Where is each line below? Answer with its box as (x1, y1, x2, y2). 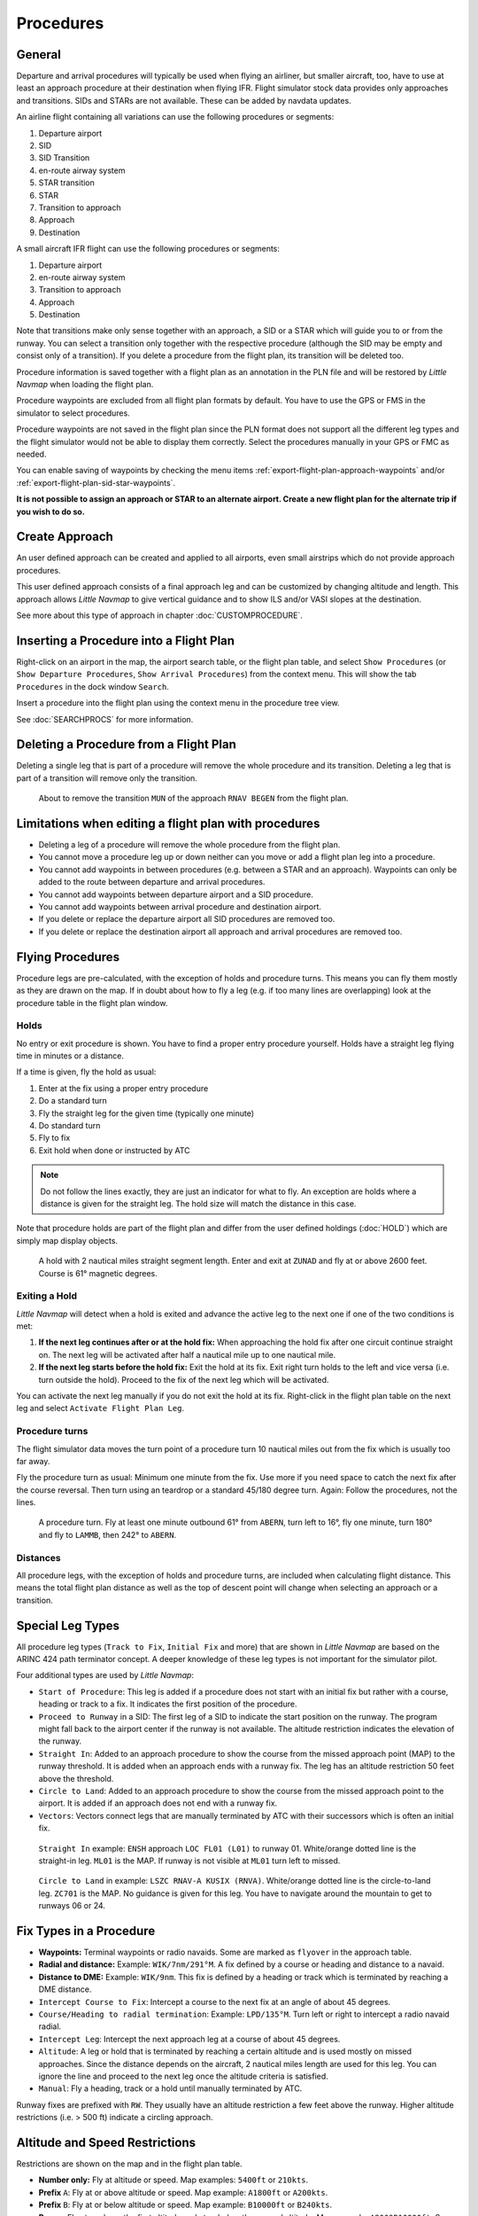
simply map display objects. (16, 1235, 119, 1245)
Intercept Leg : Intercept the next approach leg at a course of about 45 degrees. (38, 2033, 341, 2044)
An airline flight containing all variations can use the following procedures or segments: (16, 112, 335, 122)
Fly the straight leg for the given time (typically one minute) (38, 1108, 255, 1119)
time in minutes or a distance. (16, 1050, 124, 1061)
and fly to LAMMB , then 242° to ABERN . (38, 1529, 177, 1540)
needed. (16, 449, 47, 459)
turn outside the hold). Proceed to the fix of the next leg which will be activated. (38, 1374, 329, 1385)
